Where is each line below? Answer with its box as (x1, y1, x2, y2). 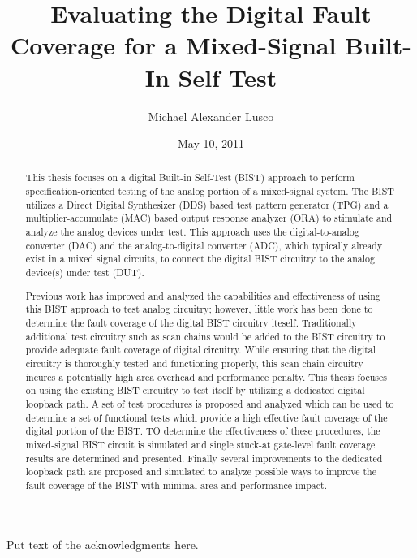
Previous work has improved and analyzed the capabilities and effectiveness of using (25, 288, 380, 302)
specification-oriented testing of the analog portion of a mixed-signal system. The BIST (25, 184, 394, 198)
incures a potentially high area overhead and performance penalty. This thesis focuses (25, 370, 387, 383)
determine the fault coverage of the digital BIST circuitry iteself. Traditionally (25, 315, 357, 329)
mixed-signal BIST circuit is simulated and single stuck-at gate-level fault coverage (25, 437, 376, 451)
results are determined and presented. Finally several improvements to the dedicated (25, 451, 383, 465)
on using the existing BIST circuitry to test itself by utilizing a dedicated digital (25, 383, 365, 397)
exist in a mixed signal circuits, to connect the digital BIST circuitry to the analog (25, 252, 375, 266)
